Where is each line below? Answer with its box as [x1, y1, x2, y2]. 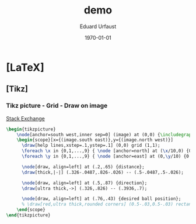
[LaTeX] [6, 61, 45, 74]
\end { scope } [16, 207, 45, 213]
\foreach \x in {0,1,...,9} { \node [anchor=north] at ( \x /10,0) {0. [21, 148, 194, 154]
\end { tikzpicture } [6, 212, 51, 218]
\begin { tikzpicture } [6, 126, 57, 132]
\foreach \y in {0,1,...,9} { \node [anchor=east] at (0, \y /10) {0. [21, 153, 192, 159]
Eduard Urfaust [79, 23, 117, 30]
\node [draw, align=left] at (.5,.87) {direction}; [21, 180, 148, 186]
